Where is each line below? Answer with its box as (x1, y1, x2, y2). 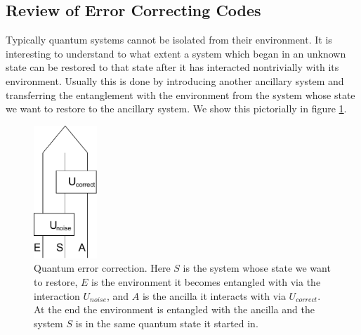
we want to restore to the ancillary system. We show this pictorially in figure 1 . (6, 101, 347, 116)
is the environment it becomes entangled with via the (91, 274, 321, 289)
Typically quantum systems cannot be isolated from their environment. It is (6, 32, 332, 47)
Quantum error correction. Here (34, 261, 171, 275)
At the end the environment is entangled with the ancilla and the (34, 302, 315, 317)
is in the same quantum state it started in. (75, 315, 258, 330)
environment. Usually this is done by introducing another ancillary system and (6, 73, 344, 88)
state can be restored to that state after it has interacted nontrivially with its (6, 60, 339, 74)
